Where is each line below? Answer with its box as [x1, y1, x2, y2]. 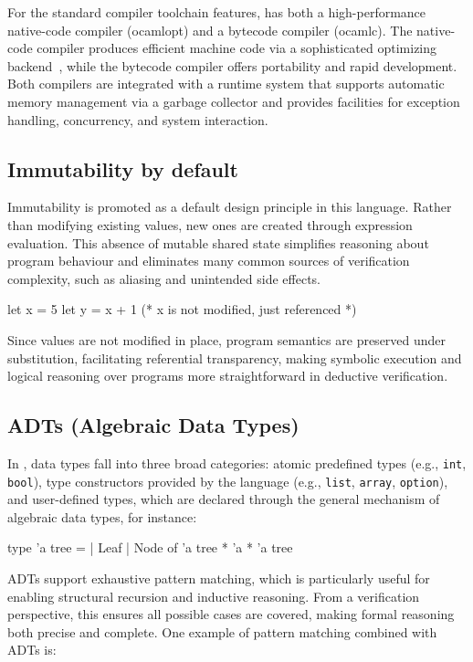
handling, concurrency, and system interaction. [7, 110, 268, 129]
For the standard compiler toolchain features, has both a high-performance [7, 3, 426, 21]
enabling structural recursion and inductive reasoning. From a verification [7, 586, 420, 605]
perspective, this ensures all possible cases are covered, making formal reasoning [7, 604, 455, 624]
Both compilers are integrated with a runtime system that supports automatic [7, 74, 445, 93]
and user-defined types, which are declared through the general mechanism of [7, 489, 440, 509]
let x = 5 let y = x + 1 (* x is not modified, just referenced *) [7, 299, 357, 319]
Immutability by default [7, 154, 238, 183]
